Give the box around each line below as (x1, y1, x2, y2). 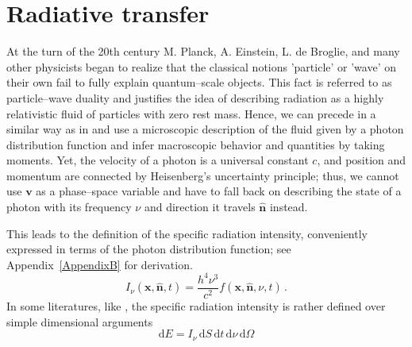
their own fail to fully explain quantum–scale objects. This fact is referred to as (6, 74, 392, 91)
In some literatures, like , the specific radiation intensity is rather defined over (6, 298, 386, 314)
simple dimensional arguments (6, 313, 153, 330)
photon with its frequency (6, 199, 132, 215)
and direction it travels (144, 199, 256, 215)
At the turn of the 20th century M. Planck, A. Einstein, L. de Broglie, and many (6, 43, 400, 60)
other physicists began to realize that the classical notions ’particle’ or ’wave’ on (6, 58, 396, 75)
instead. (269, 199, 308, 215)
